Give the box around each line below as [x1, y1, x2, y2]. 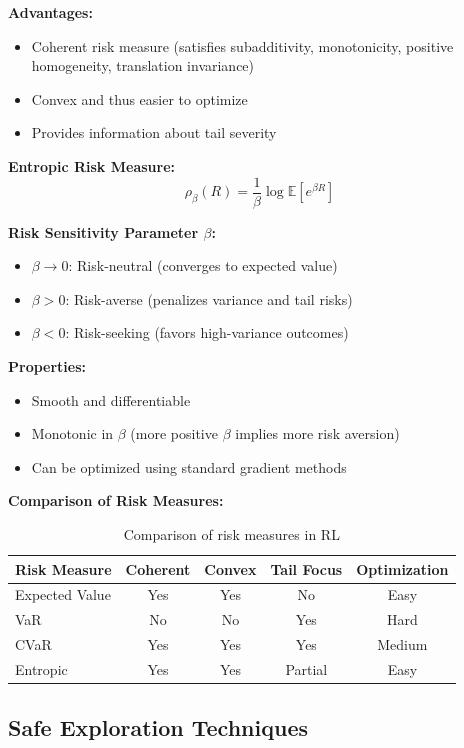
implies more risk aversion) [235, 423, 400, 444]
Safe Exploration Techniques [8, 712, 308, 743]
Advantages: [8, 2, 93, 22]
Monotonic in [31, 423, 114, 444]
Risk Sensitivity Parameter [8, 221, 199, 242]
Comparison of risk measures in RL [123, 523, 340, 544]
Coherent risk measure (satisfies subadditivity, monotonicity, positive [31, 35, 454, 56]
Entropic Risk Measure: [8, 155, 175, 176]
